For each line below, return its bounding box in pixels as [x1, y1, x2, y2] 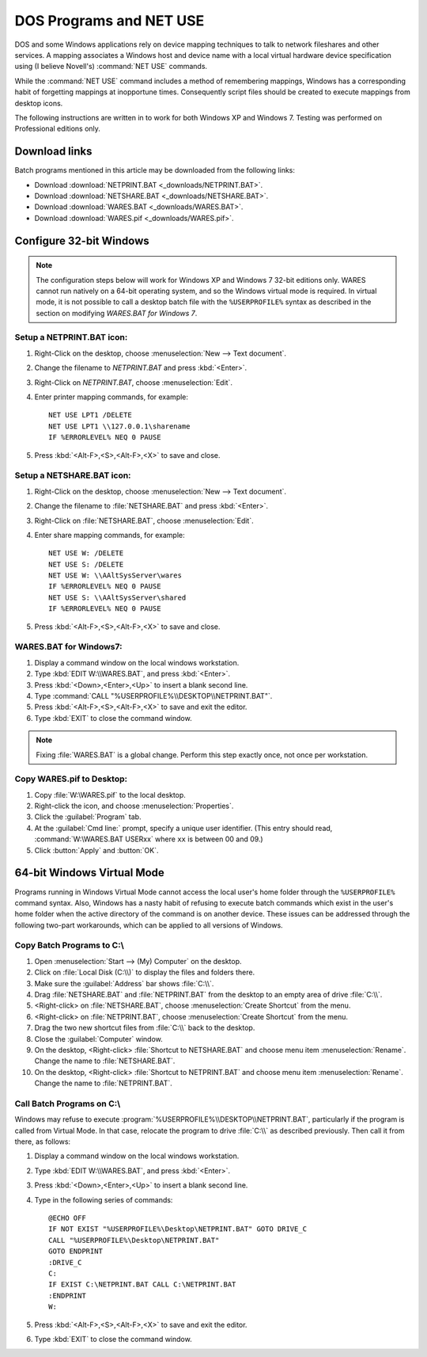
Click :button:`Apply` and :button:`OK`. [34, 845, 159, 855]
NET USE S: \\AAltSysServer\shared [48, 593, 187, 602]
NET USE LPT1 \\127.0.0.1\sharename [48, 421, 191, 431]
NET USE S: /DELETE [48, 559, 124, 569]
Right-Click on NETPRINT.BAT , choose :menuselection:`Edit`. [34, 377, 233, 387]
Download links [14, 145, 93, 158]
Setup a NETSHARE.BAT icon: [14, 470, 131, 481]
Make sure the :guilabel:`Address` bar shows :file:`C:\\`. [34, 978, 214, 988]
